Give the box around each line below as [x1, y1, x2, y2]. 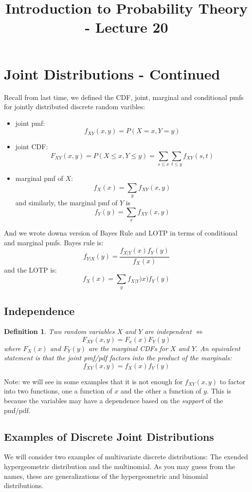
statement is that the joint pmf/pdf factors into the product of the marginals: [4, 353, 232, 363]
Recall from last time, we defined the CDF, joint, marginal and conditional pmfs [4, 92, 244, 102]
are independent [144, 326, 192, 336]
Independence [4, 303, 75, 318]
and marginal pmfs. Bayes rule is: [4, 237, 104, 247]
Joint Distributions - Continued [4, 63, 220, 83]
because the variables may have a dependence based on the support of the [4, 395, 223, 405]
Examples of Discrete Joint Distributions [4, 429, 214, 444]
